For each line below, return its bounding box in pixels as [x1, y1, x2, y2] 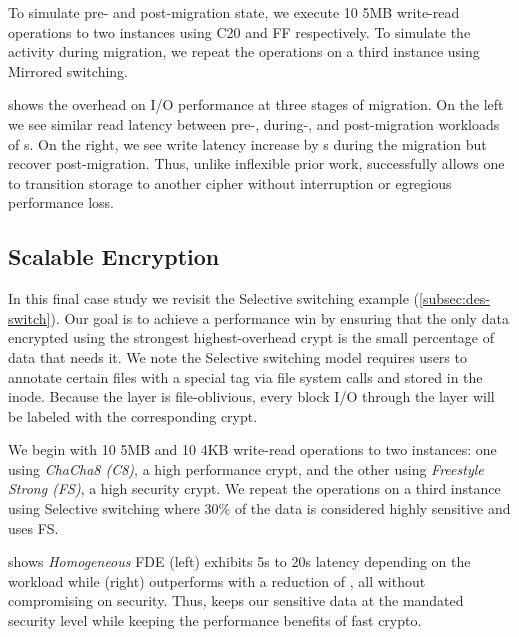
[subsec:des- [419, 288, 491, 309]
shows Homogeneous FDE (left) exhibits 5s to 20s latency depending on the [8, 551, 471, 572]
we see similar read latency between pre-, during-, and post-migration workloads [8, 113, 500, 134]
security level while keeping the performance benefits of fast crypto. [8, 610, 422, 631]
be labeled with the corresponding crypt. [8, 405, 258, 426]
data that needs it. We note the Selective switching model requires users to [8, 346, 467, 367]
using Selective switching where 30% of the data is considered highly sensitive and [8, 498, 511, 519]
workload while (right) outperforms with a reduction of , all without [8, 570, 426, 591]
